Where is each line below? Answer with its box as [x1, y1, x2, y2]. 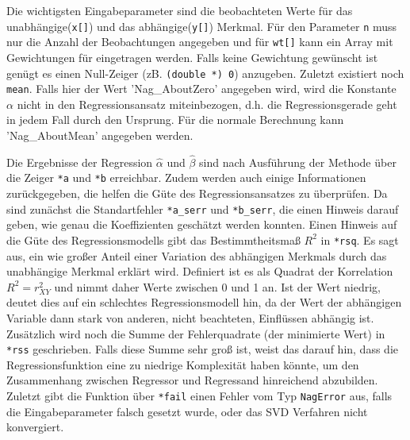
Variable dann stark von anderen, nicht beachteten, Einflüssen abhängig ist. [6, 309, 374, 326]
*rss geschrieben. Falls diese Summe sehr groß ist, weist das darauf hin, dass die [6, 341, 398, 357]
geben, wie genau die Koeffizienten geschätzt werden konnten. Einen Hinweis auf [6, 216, 397, 233]
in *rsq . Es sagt [320, 231, 399, 248]
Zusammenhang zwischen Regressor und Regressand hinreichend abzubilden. [6, 372, 378, 388]
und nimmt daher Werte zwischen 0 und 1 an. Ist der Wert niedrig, [54, 278, 381, 295]
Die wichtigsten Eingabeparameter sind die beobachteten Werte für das [6, 2, 353, 18]
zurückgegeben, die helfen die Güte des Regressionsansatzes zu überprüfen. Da [6, 185, 388, 202]
